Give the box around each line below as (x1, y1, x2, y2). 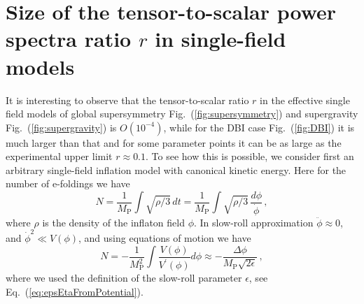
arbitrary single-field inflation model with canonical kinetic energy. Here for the (6, 162, 346, 177)
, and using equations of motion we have (78, 231, 251, 245)
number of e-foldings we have (6, 176, 130, 191)
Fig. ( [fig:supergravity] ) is (6, 120, 117, 134)
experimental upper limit (6, 149, 113, 164)
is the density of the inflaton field (42, 215, 185, 229)
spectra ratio (6, 24, 132, 53)
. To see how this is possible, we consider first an (146, 149, 354, 164)
